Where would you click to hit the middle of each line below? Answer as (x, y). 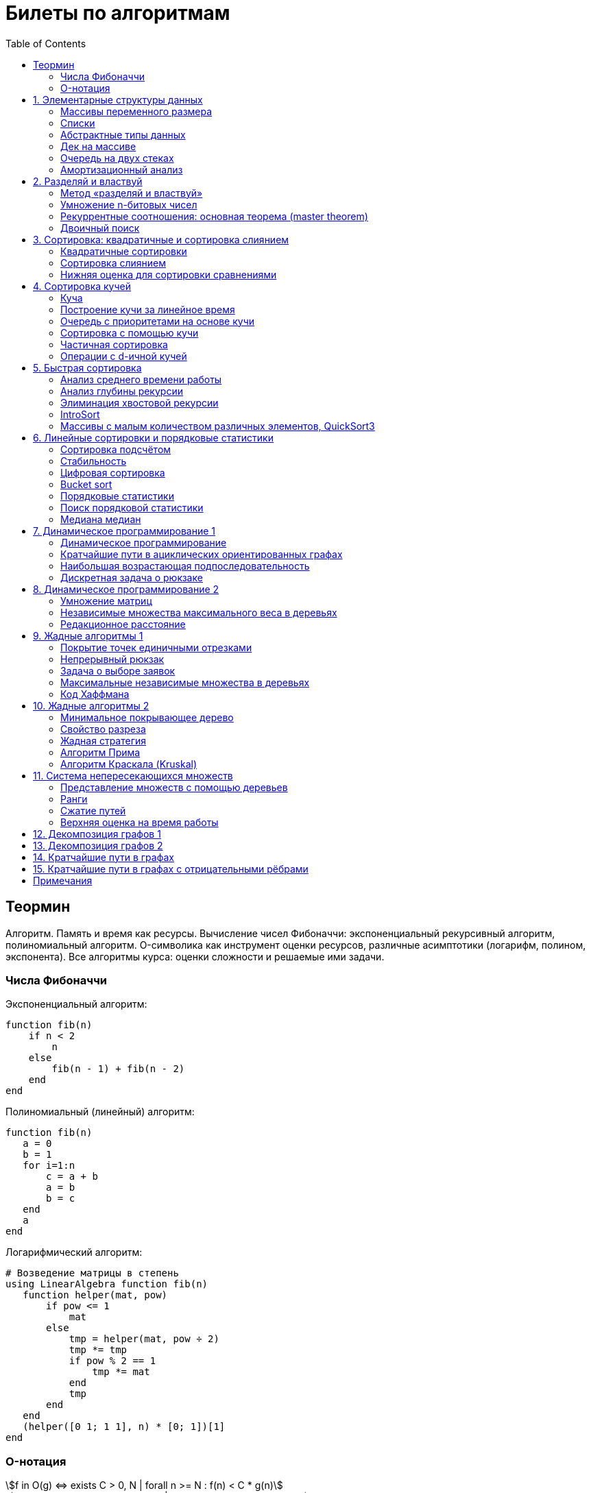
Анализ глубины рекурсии (122, 391)
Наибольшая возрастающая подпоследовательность (185, 566)
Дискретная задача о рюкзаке (132, 577)
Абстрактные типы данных (123, 134)
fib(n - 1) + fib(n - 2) (118, 1069)
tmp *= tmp (98, 1350)
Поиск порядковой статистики (132, 507)
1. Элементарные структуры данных (118, 99)
